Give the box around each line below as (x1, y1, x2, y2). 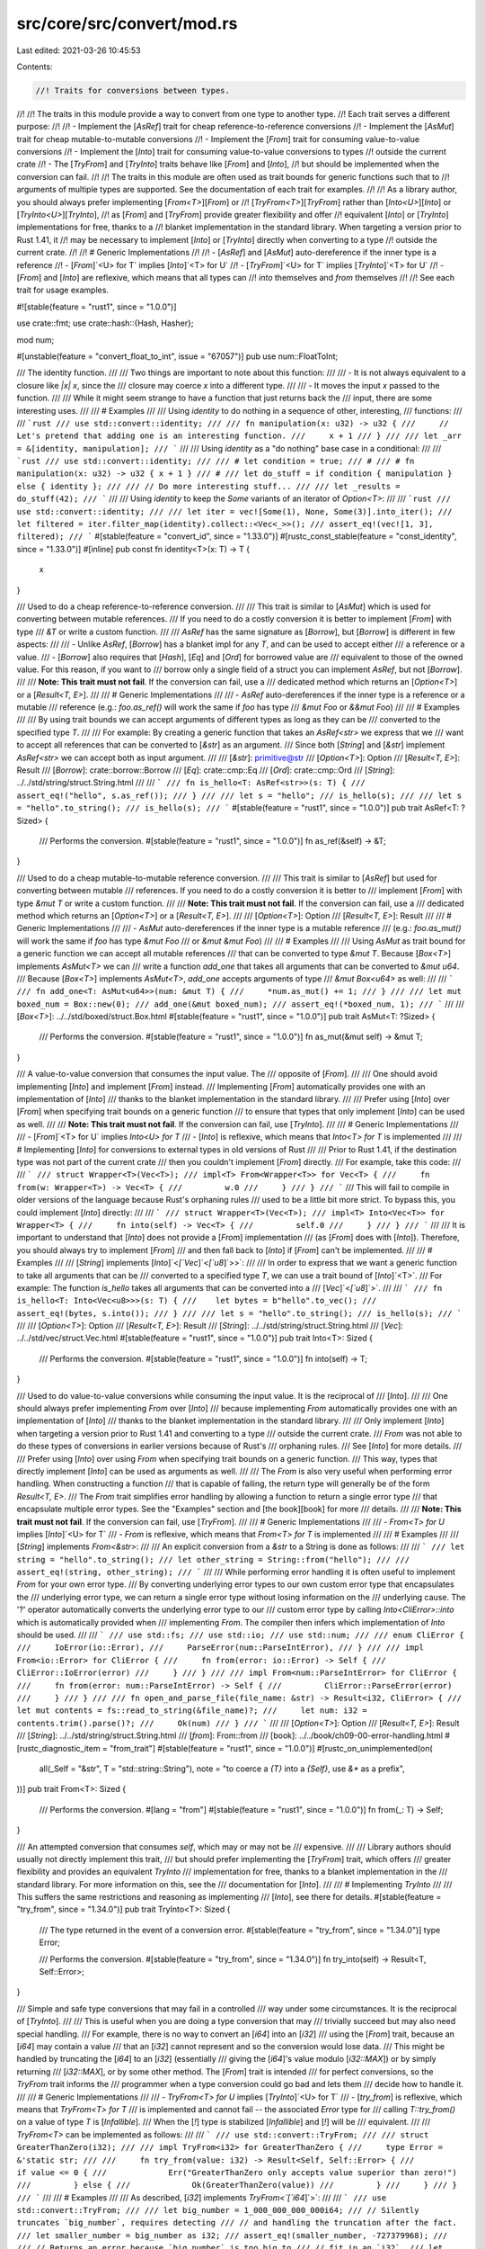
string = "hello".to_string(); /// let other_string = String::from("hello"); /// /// (16, 1555, 410, 1564)
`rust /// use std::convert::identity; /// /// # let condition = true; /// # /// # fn (16, 456, 415, 467)
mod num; (16, 334, 55, 345)
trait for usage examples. (16, 284, 110, 296)
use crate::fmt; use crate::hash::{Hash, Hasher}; (16, 318, 194, 328)
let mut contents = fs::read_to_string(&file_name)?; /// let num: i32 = (16, 1706, 367, 1716)
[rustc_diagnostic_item (16, 1743, 101, 1753)
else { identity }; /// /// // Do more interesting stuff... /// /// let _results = (16, 481, 401, 491)
